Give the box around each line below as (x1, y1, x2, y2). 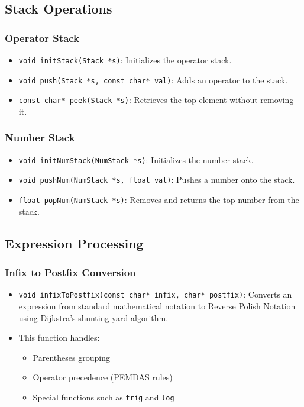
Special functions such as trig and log (33, 390, 174, 403)
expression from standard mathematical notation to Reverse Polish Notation (18, 300, 296, 312)
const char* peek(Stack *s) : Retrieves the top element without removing (18, 93, 294, 106)
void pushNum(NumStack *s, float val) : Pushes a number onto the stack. (18, 173, 295, 186)
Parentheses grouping (33, 351, 110, 363)
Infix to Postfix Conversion (5, 265, 136, 280)
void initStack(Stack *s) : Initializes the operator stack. (18, 54, 232, 66)
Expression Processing (5, 234, 144, 252)
